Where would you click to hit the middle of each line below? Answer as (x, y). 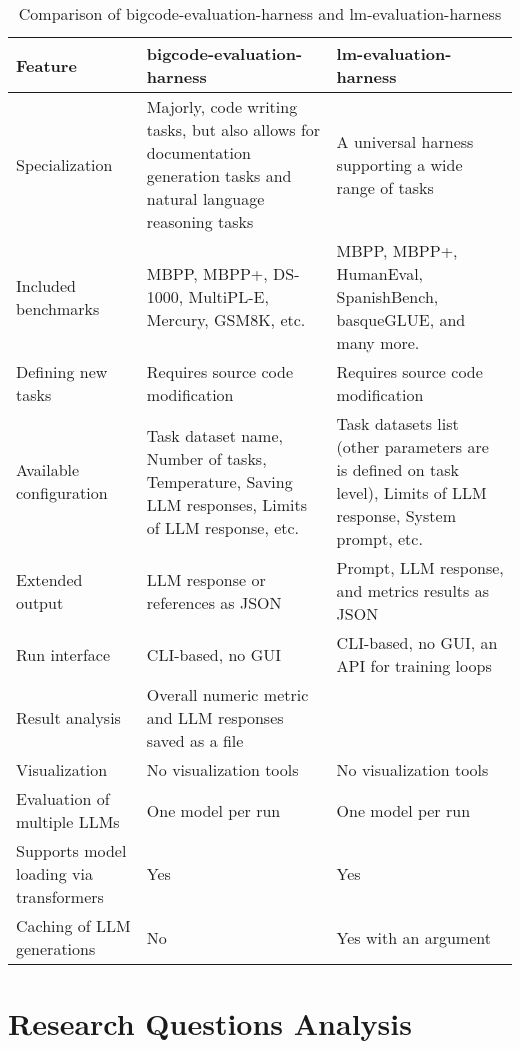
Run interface (63, 654)
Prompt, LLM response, (420, 567)
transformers (60, 896)
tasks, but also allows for (233, 129)
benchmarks (58, 308)
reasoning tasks (200, 221)
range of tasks (385, 187)
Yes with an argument (413, 937)
